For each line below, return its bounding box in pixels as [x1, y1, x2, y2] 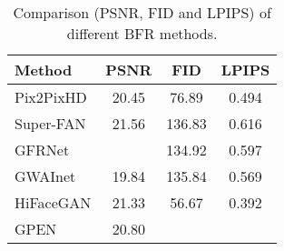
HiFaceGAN [15, 192, 92, 213]
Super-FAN [15, 113, 86, 134]
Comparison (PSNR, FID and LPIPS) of [13, 2, 271, 23]
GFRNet [15, 139, 70, 160]
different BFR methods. [66, 23, 218, 44]
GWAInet [15, 166, 76, 186]
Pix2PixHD [15, 86, 87, 107]
